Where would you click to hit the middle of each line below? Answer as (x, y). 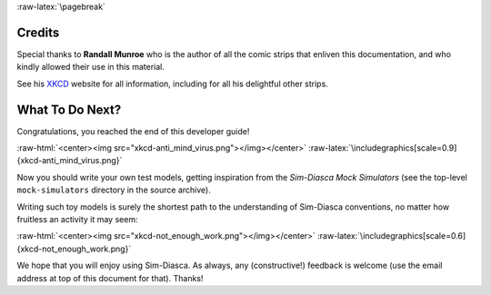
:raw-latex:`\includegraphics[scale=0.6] (391, 236)
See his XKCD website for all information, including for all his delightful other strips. (173, 84)
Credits (38, 32)
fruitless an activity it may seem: (77, 219)
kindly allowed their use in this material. (91, 67)
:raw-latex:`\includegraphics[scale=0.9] (382, 147)
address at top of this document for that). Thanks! (110, 278)
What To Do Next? (69, 109)
